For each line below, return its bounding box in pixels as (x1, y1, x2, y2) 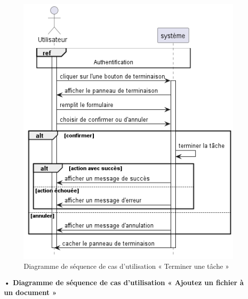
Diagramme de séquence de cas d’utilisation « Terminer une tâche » (24, 260, 229, 271)
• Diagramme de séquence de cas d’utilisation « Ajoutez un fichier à (4, 277, 244, 288)
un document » (4, 287, 57, 297)
